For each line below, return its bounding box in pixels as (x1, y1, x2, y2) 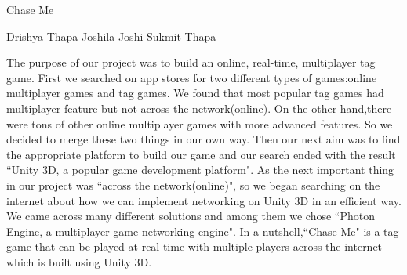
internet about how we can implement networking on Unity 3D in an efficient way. (6, 192, 402, 208)
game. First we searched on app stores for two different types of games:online (6, 69, 377, 85)
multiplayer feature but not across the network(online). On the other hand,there (6, 100, 392, 116)
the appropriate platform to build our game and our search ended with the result (6, 146, 396, 162)
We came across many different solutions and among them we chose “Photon (6, 208, 375, 224)
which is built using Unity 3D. (6, 253, 152, 270)
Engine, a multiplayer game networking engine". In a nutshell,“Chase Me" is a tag (6, 223, 399, 239)
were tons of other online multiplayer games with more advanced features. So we (6, 115, 393, 132)
